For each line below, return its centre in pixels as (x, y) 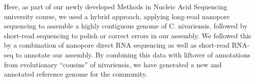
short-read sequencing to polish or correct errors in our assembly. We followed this (128, 35)
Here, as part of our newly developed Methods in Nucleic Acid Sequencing (116, 6)
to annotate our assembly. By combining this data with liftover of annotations (133, 54)
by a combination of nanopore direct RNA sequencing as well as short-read (117, 45)
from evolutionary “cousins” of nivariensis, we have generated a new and (113, 64)
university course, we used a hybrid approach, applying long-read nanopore (117, 16)
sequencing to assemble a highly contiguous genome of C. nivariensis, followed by (126, 26)
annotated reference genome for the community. (76, 74)
